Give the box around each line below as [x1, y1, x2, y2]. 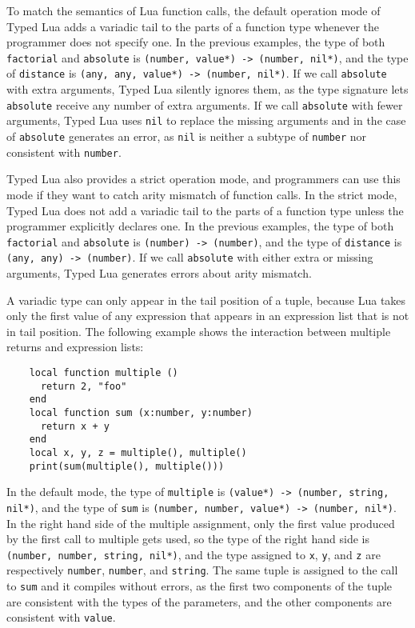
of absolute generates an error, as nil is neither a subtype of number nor [6, 128, 367, 144]
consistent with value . [6, 609, 116, 626]
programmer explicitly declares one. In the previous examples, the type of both [6, 218, 394, 234]
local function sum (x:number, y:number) [29, 406, 253, 418]
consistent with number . [6, 143, 122, 160]
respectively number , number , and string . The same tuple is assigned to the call [6, 562, 398, 578]
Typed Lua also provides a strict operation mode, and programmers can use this [6, 170, 401, 187]
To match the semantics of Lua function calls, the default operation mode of [6, 2, 381, 18]
